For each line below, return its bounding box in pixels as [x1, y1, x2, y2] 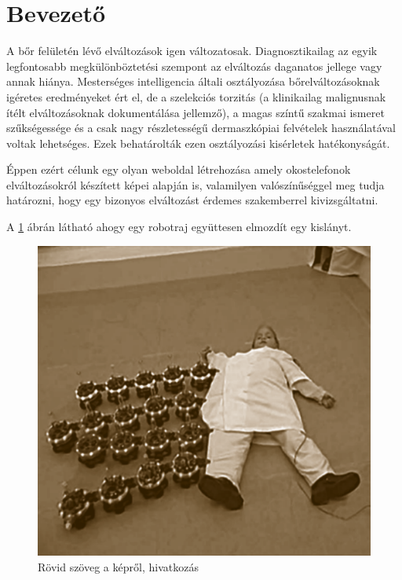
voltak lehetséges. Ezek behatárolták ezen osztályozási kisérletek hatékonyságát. [6, 134, 390, 151]
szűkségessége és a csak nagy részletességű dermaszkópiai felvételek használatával [6, 119, 396, 136]
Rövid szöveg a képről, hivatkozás [38, 558, 199, 574]
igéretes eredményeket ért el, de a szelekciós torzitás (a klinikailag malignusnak [6, 88, 386, 105]
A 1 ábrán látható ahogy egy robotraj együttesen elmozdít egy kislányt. [6, 218, 352, 235]
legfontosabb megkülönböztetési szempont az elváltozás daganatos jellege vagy [6, 57, 382, 74]
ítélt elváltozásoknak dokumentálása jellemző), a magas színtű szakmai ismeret [6, 104, 385, 120]
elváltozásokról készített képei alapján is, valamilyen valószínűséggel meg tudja [6, 176, 385, 193]
